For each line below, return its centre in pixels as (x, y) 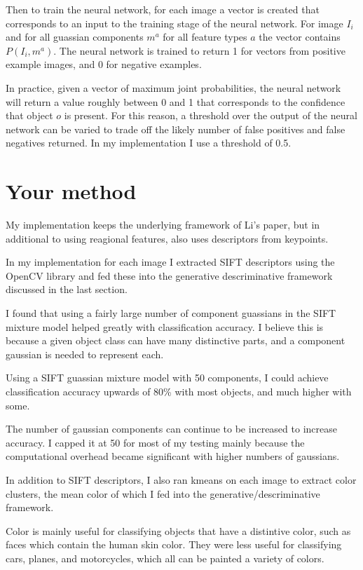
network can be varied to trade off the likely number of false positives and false (176, 129)
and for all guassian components (75, 37)
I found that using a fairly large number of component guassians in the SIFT (171, 313)
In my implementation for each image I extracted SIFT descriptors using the (170, 262)
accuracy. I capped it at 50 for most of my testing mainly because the (155, 442)
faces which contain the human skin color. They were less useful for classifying (174, 544)
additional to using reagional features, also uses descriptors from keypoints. (167, 238)
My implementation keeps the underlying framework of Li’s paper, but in (163, 225)
